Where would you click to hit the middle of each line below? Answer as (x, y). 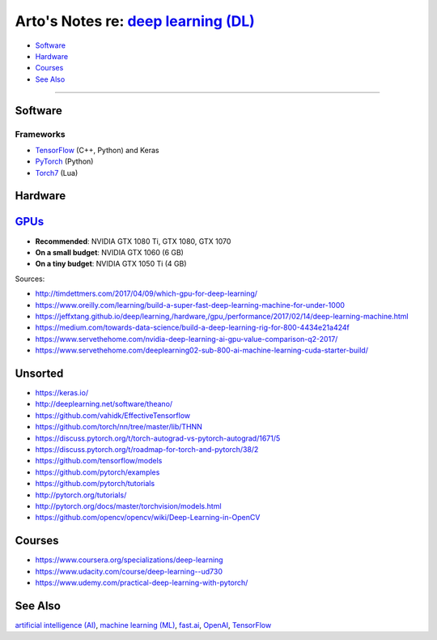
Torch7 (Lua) (57, 173)
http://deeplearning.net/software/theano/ (104, 404)
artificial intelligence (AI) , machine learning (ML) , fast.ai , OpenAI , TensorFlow (143, 625)
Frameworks (40, 134)
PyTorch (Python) (64, 161)
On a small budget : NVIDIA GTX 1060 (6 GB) (109, 252)
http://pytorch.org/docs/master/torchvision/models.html (128, 506)
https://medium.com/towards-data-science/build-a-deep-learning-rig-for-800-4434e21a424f (192, 327)
